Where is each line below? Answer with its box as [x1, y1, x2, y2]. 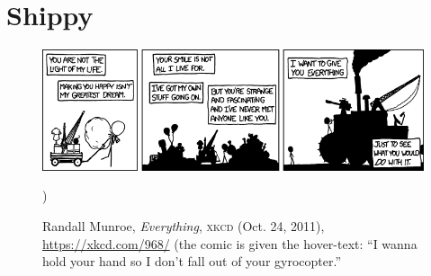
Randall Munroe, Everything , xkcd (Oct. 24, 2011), [42, 216, 325, 235]
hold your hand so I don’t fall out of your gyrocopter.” [42, 252, 342, 271]
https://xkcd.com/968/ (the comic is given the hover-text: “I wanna [42, 234, 418, 253]
